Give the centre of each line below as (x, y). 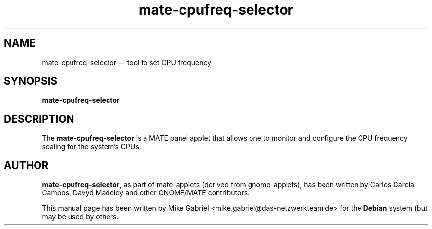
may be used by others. (80, 217)
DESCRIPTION (39, 119)
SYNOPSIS (31, 81)
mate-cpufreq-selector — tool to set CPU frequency (127, 62)
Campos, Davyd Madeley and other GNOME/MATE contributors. (146, 193)
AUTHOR (26, 165)
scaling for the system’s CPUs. (91, 147)
